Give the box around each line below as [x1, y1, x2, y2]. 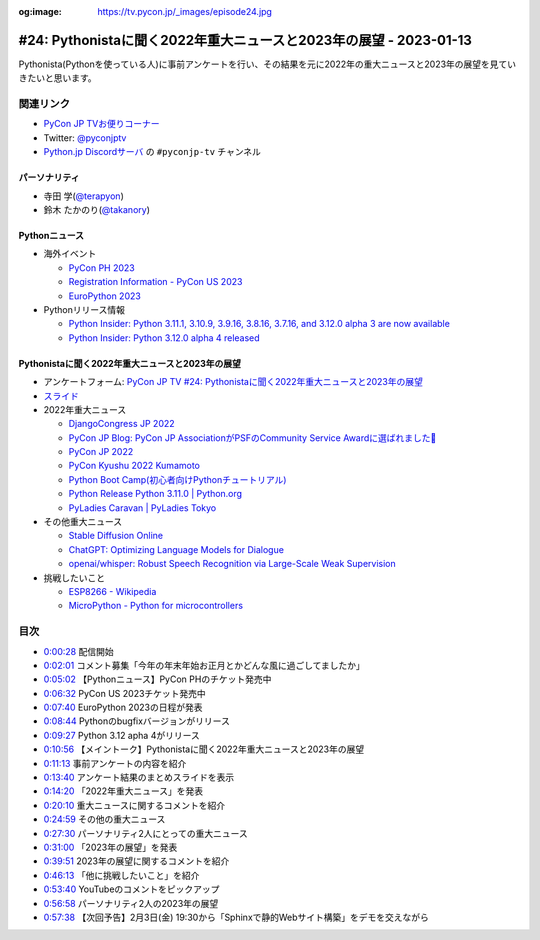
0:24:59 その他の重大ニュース [43, 813, 166, 825]
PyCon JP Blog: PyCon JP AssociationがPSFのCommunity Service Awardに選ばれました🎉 [68, 431, 437, 444]
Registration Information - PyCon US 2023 [68, 276, 243, 288]
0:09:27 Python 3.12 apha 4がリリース [43, 729, 200, 741]
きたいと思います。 [18, 72, 97, 84]
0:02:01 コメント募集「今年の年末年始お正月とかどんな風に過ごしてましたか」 [43, 659, 365, 671]
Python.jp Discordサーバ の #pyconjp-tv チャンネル [43, 146, 262, 158]
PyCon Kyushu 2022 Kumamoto [68, 460, 200, 472]
